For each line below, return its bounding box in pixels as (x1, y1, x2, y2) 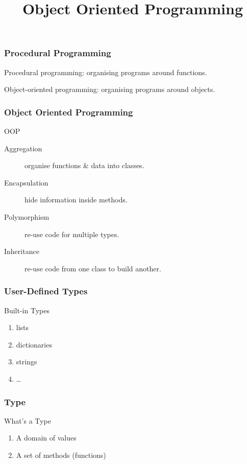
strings (16, 356, 37, 367)
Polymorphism (4, 212, 50, 222)
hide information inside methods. (24, 194, 128, 205)
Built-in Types (4, 305, 50, 315)
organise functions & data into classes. (24, 160, 144, 171)
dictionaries (16, 339, 52, 350)
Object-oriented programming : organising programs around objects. (4, 84, 215, 95)
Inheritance (4, 246, 39, 257)
